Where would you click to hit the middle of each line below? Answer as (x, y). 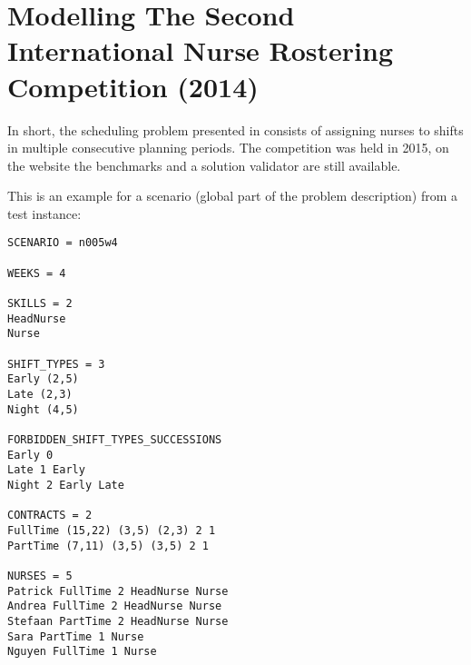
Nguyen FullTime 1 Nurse (82, 652)
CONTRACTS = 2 (50, 516)
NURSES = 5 (40, 576)
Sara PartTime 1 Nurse (76, 636)
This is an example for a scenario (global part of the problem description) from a (232, 196)
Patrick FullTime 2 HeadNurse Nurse (118, 591)
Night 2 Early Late (66, 485)
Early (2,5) (43, 379)
